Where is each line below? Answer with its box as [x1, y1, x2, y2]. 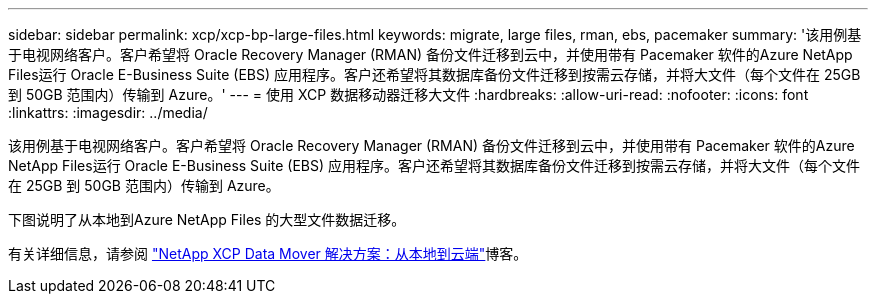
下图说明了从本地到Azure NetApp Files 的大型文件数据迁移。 [8, 211, 406, 228]
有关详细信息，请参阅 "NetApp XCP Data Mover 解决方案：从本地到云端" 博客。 [8, 245, 528, 262]
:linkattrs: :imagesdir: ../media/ [8, 104, 208, 121]
